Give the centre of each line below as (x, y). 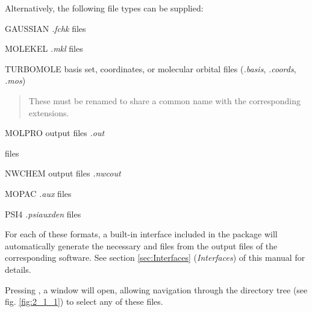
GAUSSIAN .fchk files (45, 28)
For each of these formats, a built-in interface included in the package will (141, 234)
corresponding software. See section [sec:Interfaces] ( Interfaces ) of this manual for (155, 257)
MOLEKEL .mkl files (44, 48)
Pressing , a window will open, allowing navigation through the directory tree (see (156, 289)
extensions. (49, 112)
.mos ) (15, 80)
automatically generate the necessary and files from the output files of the (141, 245)
